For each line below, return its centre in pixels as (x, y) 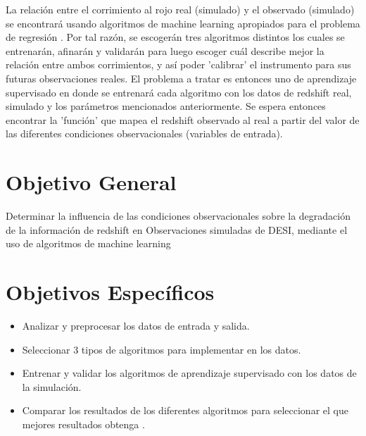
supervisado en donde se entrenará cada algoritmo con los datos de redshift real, (179, 92)
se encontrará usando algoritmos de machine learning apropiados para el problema (183, 23)
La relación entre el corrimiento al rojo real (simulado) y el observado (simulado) (180, 9)
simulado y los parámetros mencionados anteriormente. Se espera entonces (166, 106)
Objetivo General (91, 182)
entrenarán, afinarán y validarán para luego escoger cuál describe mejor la (165, 50)
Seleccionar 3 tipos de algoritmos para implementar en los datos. (162, 349)
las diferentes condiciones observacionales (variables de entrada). (144, 133)
